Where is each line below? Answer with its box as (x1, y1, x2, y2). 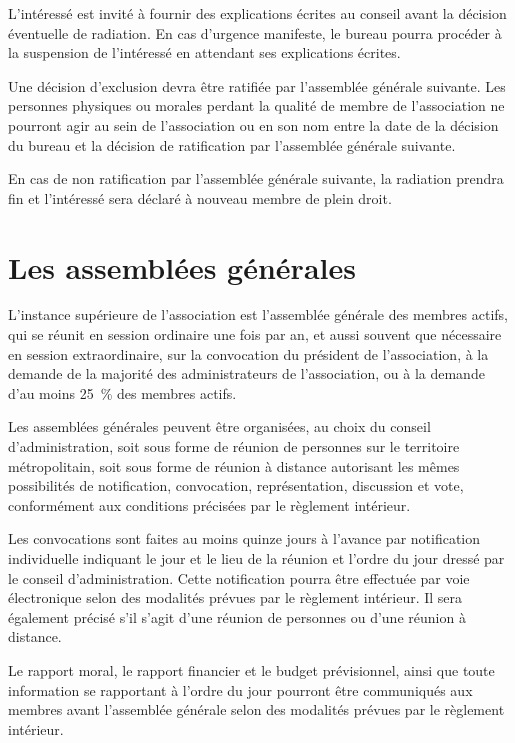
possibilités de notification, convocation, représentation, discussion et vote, (8, 475, 464, 496)
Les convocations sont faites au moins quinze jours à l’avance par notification (8, 528, 481, 549)
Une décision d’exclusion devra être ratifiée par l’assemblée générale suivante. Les (8, 75, 506, 96)
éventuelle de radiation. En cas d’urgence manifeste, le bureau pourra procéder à (8, 22, 502, 43)
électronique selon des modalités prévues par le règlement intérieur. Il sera (8, 587, 463, 608)
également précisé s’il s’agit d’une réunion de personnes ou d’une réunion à (8, 606, 466, 627)
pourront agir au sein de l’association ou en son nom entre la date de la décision (8, 114, 499, 135)
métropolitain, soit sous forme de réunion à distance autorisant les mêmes (8, 455, 460, 476)
